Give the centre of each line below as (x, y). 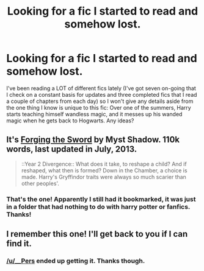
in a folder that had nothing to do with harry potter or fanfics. (98, 206)
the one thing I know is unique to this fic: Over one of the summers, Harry (99, 107)
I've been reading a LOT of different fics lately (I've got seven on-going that (101, 88)
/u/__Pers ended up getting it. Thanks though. (76, 261)
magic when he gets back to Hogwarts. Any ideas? (70, 121)
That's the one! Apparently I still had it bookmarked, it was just (101, 199)
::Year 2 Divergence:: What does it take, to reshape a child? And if (104, 164)
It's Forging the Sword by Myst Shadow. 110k (93, 140)
